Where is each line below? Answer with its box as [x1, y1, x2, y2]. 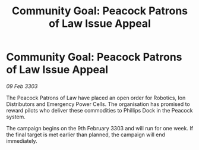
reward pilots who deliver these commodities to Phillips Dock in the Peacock [6, 107, 193, 114]
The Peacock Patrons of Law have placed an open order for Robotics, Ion [6, 94, 186, 101]
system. [6, 113, 26, 120]
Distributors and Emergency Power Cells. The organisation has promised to [6, 100, 190, 108]
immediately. [6, 137, 37, 144]
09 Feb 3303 [6, 82, 38, 90]
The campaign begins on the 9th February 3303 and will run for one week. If [6, 124, 194, 132]
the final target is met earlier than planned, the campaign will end [6, 131, 165, 138]
